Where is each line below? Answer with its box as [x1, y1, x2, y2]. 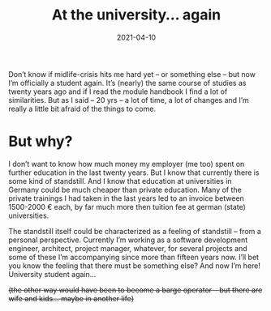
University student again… [8, 269, 97, 279]
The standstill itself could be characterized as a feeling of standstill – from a [8, 226, 261, 236]
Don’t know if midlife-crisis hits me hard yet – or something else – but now [8, 69, 256, 79]
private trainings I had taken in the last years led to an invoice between [8, 193, 245, 203]
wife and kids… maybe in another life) [8, 293, 134, 303]
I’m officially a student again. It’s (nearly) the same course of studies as [8, 78, 247, 87]
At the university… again [51, 6, 222, 24]
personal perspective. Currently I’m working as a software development [8, 235, 248, 245]
